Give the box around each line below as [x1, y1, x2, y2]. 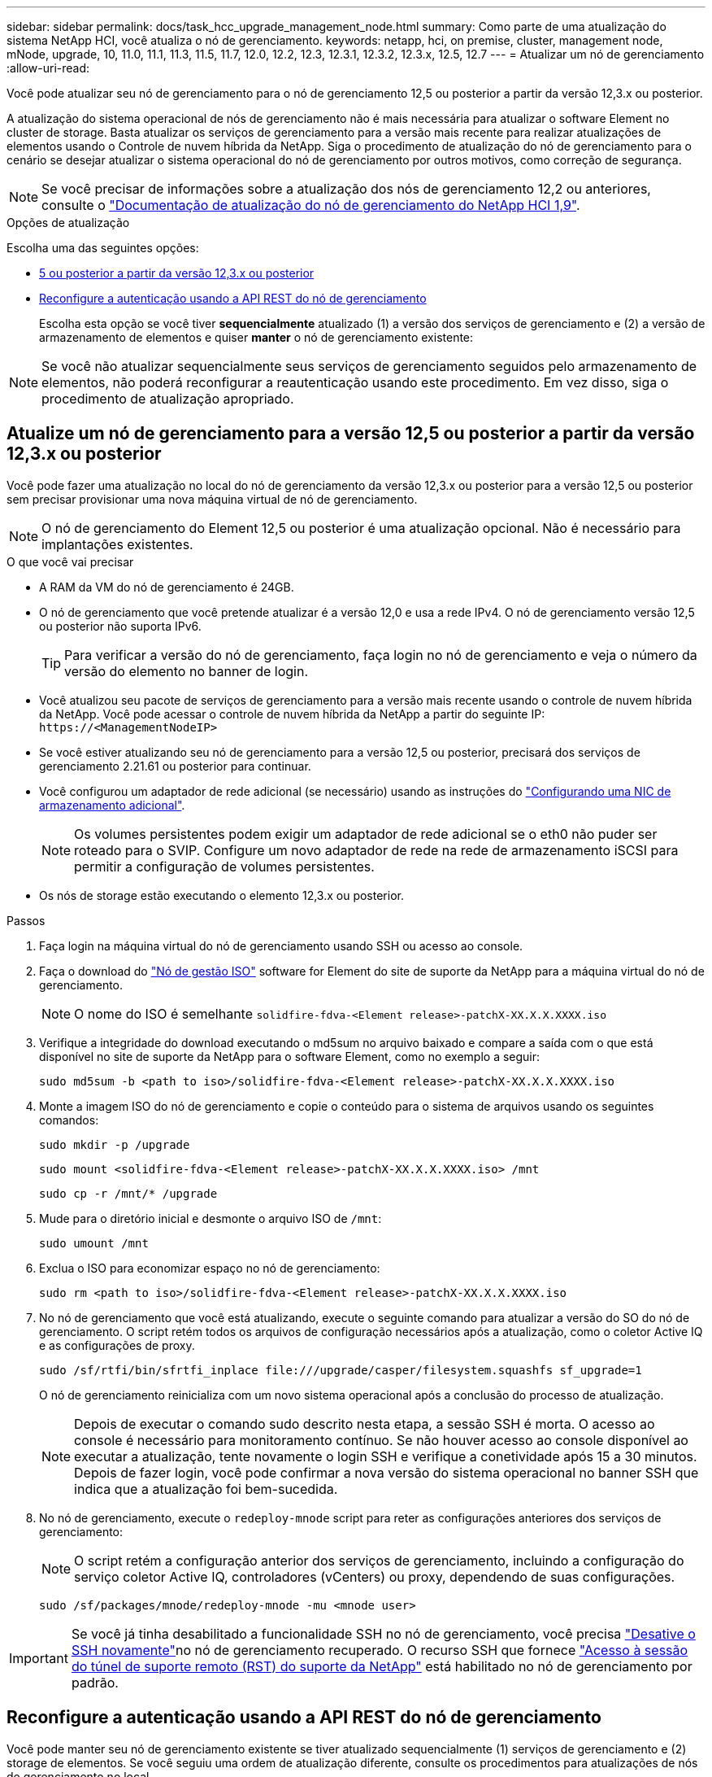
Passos [7, 913, 46, 928]
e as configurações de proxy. [39, 1338, 195, 1352]
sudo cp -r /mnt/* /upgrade [39, 1186, 218, 1200]
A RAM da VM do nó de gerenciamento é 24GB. [39, 579, 294, 594]
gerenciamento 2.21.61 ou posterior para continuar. [39, 758, 311, 773]
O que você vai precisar [7, 554, 134, 569]
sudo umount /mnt [39, 1236, 149, 1250]
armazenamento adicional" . [39, 797, 185, 812]
